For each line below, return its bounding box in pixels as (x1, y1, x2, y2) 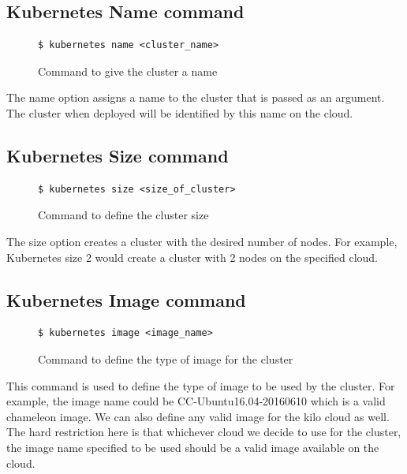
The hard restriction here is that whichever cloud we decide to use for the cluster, (6, 424, 401, 440)
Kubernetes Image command (6, 287, 246, 312)
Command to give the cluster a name (38, 62, 218, 79)
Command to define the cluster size (38, 207, 209, 223)
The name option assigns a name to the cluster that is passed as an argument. (6, 89, 385, 106)
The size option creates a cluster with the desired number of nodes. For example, (6, 233, 398, 249)
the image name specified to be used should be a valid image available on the (6, 439, 379, 455)
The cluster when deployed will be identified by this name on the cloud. (6, 104, 353, 121)
